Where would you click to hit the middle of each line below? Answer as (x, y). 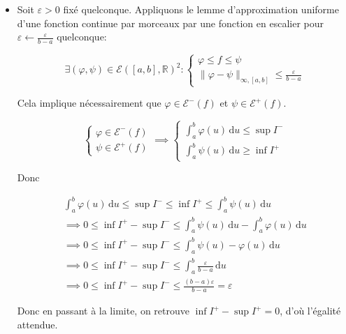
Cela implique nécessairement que (89, 103)
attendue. (37, 324)
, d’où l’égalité (310, 311)
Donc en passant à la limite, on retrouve (103, 311)
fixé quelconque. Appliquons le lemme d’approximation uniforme (201, 9)
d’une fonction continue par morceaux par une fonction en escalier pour (170, 23)
